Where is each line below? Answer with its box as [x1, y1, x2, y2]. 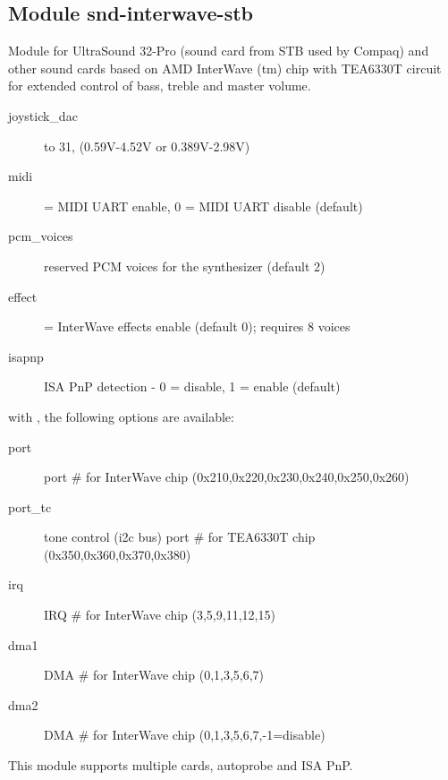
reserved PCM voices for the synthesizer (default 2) [44, 256, 325, 275]
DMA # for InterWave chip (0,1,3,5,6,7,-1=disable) [44, 725, 325, 744]
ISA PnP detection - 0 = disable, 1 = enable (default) [44, 377, 341, 396]
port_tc [8, 497, 52, 516]
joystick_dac [8, 106, 78, 124]
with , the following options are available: [8, 407, 234, 425]
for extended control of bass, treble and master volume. [8, 76, 311, 95]
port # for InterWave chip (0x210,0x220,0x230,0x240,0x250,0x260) [44, 467, 410, 486]
